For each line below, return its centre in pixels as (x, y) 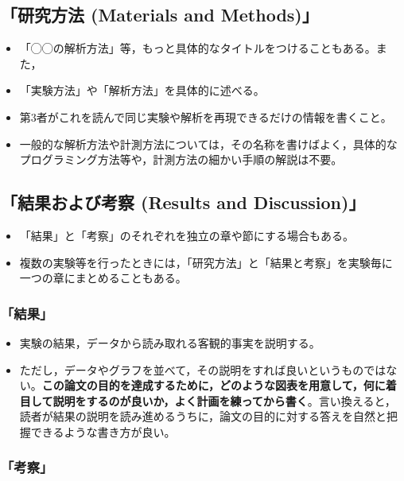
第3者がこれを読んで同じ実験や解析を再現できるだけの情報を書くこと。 (206, 116)
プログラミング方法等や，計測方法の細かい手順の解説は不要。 (181, 159)
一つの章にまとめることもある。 (103, 278)
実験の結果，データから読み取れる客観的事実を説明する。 (170, 342)
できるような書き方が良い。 (103, 431)
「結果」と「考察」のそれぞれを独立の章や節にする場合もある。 (186, 235)
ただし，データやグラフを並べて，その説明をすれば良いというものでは (203, 369)
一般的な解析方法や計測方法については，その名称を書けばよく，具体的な (208, 144)
